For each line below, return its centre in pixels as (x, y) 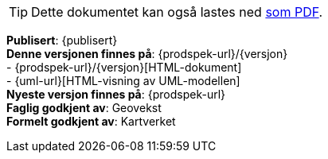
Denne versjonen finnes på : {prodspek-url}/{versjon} (147, 54)
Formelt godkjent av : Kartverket (91, 121)
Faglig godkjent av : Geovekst (84, 108)
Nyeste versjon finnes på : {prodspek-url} (116, 94)
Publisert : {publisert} (62, 40)
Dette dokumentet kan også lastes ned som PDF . (177, 12)
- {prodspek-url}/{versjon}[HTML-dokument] (124, 67)
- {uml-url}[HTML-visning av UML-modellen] (123, 81)
